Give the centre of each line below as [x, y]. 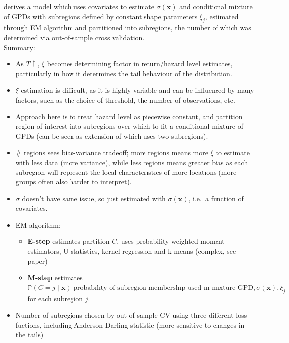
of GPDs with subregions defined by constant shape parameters [101, 16]
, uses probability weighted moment [171, 241]
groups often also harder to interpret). [73, 182]
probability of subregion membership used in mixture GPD [163, 288]
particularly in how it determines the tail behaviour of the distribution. [124, 73]
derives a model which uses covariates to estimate [79, 6]
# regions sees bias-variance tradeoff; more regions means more [112, 152]
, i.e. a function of [216, 198]
